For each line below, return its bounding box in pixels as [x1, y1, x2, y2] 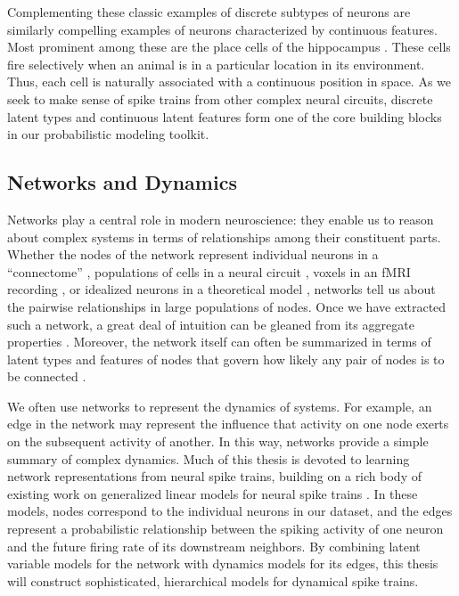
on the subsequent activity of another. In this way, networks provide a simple [7, 432, 429, 451]
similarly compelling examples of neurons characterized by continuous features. [7, 20, 438, 38]
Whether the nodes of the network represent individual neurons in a [7, 245, 379, 264]
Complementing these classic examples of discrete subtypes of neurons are [7, 3, 411, 20]
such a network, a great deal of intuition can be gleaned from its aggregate [7, 314, 414, 333]
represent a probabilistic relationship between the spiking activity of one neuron [7, 519, 444, 538]
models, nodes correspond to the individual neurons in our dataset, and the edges [7, 502, 453, 520]
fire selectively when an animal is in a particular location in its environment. [7, 54, 425, 73]
